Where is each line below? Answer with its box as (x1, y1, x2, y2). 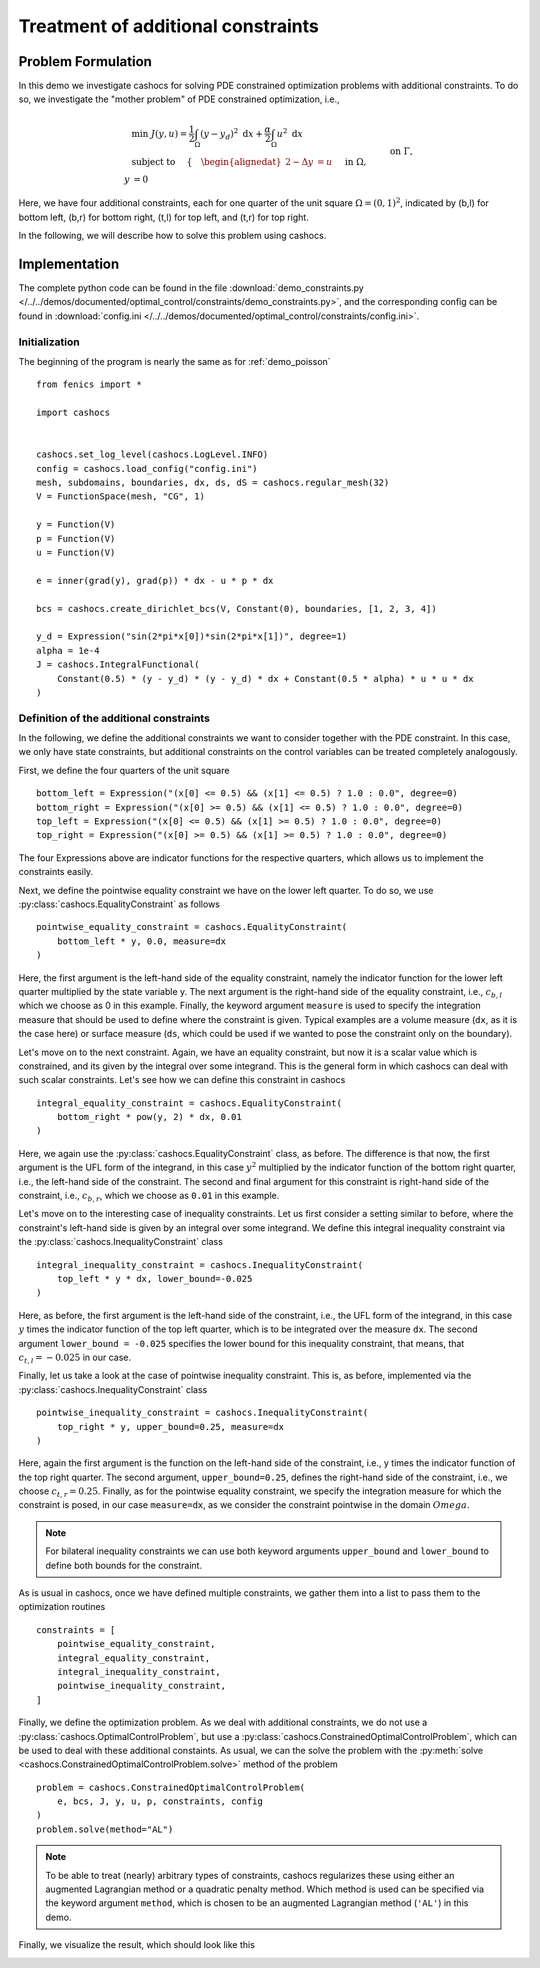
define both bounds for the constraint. (45, 1559, 203, 1571)
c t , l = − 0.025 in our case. (18, 1351, 132, 1365)
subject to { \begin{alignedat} (131, 156, 282, 167)
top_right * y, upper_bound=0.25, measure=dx (56, 1421, 285, 1432)
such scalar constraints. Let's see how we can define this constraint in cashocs (18, 1074, 346, 1086)
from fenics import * (36, 379, 142, 390)
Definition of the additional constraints (18, 711, 210, 725)
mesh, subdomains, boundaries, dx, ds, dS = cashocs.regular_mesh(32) (36, 477, 390, 489)
